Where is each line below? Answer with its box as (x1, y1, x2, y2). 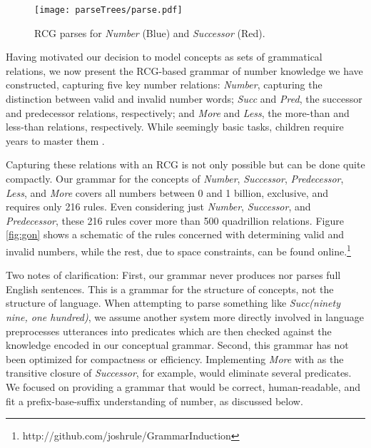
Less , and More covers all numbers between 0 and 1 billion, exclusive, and (6, 185, 328, 200)
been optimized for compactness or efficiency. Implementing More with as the (6, 351, 344, 366)
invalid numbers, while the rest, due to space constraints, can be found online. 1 (6, 241, 351, 258)
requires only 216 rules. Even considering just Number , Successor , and (6, 199, 311, 214)
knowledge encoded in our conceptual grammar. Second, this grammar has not (6, 337, 349, 352)
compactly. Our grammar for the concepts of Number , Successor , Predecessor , (6, 171, 344, 185)
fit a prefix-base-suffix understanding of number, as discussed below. (6, 393, 303, 408)
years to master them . (6, 133, 105, 148)
